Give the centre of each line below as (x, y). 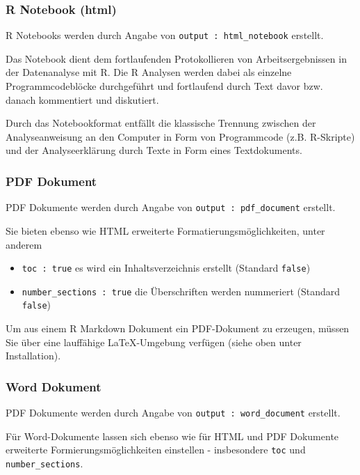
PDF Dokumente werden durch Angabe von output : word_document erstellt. (173, 413)
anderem (24, 244)
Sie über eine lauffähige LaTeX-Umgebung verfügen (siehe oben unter (154, 342)
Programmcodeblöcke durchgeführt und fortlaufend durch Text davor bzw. (164, 86)
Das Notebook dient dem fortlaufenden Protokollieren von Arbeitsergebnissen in (176, 58)
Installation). (33, 356)
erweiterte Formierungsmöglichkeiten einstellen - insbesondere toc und (156, 450)
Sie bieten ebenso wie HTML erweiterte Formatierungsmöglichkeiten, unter (165, 230)
